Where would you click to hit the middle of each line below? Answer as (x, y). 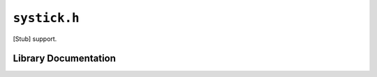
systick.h (46, 18)
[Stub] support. (35, 39)
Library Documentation (65, 59)
